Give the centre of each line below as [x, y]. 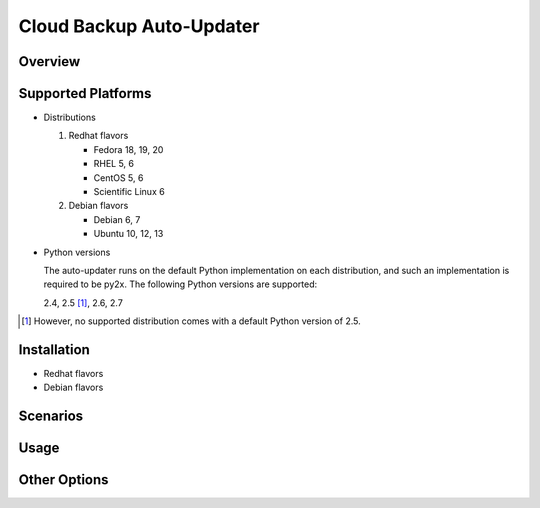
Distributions [70, 117]
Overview [49, 61]
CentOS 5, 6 [118, 177]
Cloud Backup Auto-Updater [139, 26]
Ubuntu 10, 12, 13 [128, 234]
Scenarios [51, 416]
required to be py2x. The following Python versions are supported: [180, 284]
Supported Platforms [85, 93]
